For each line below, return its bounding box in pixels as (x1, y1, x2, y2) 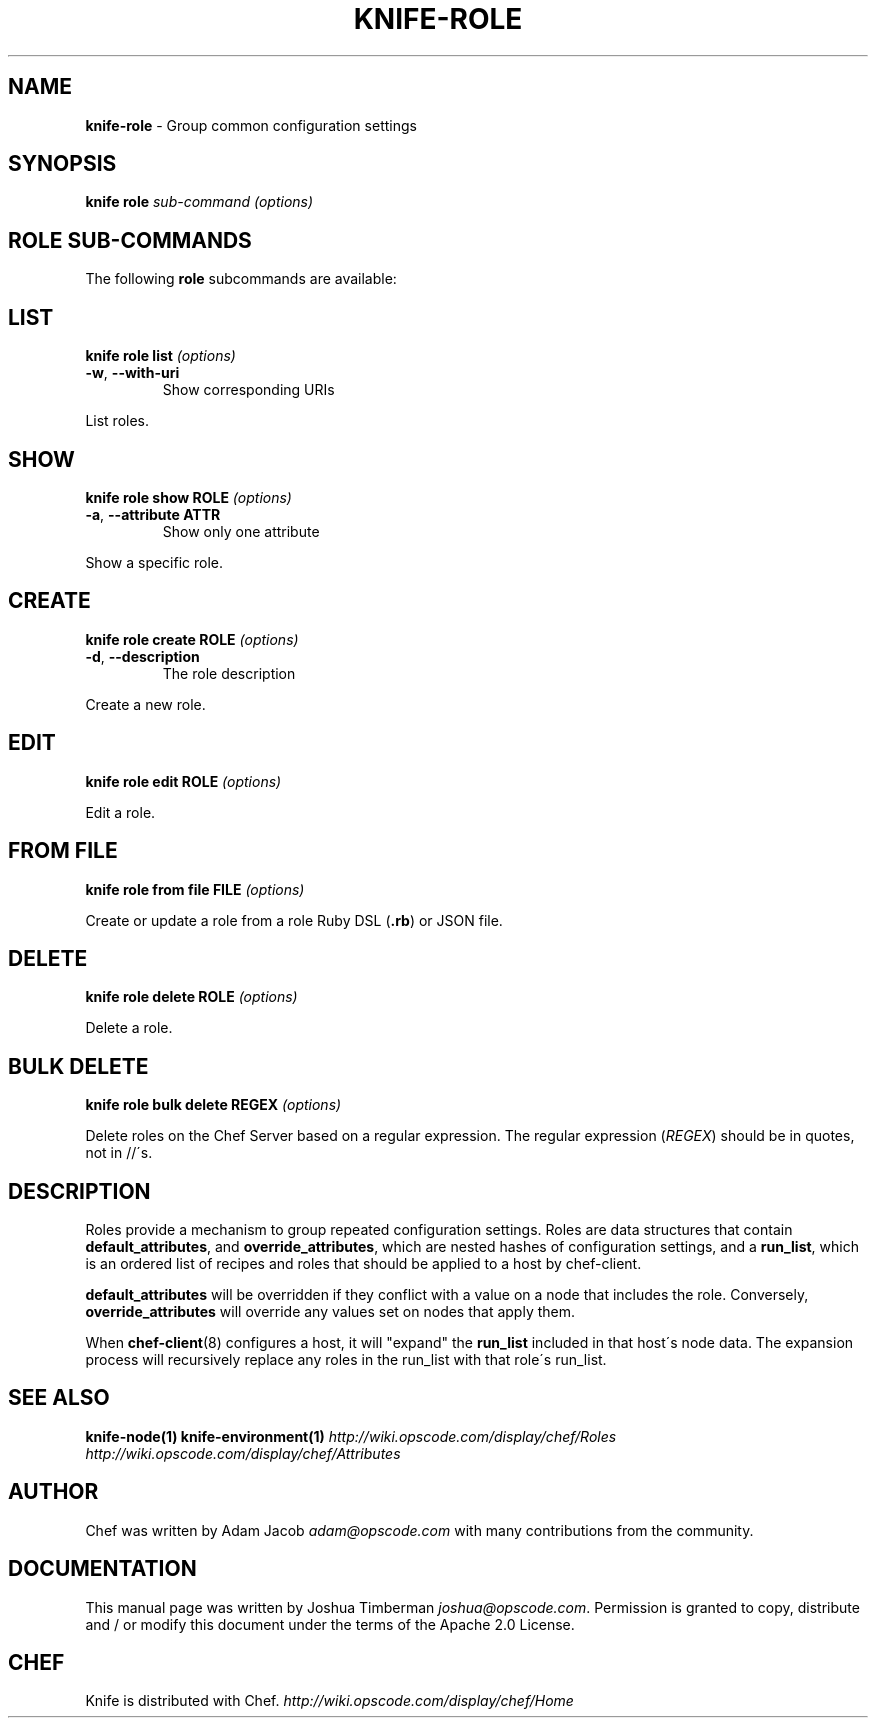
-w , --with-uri (85, 364, 180, 382)
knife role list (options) (85, 347, 236, 365)
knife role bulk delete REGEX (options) (85, 1096, 342, 1114)
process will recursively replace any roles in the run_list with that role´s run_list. (85, 1351, 607, 1369)
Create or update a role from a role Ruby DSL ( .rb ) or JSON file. (85, 911, 503, 929)
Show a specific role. (85, 553, 224, 571)
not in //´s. (85, 1144, 153, 1162)
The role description (162, 664, 296, 682)
